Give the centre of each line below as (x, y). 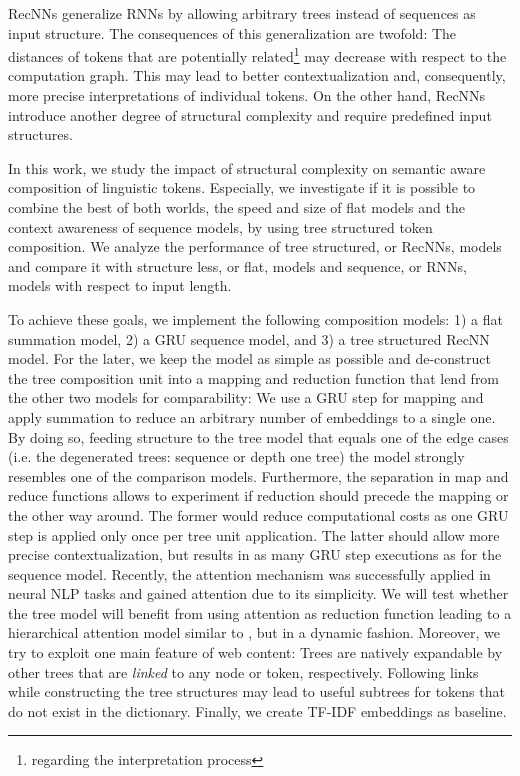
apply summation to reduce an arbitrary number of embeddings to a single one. (252, 416)
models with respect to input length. (120, 285)
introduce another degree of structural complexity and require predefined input (250, 114)
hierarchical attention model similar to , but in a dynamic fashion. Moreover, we (254, 632)
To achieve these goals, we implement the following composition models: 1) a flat (255, 318)
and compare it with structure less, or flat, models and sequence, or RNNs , (237, 265)
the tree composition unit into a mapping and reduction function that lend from (254, 377)
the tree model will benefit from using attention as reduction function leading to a (260, 612)
